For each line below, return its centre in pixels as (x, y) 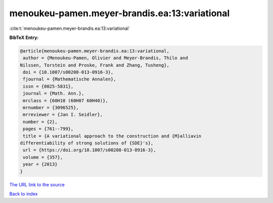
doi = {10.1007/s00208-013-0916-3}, (68, 72)
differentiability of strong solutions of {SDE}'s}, (87, 143)
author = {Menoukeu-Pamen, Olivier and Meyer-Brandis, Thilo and (105, 58)
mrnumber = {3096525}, (51, 108)
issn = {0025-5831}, (48, 86)
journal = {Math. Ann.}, (54, 93)
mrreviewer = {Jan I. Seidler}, (63, 115)
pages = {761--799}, (48, 129)
